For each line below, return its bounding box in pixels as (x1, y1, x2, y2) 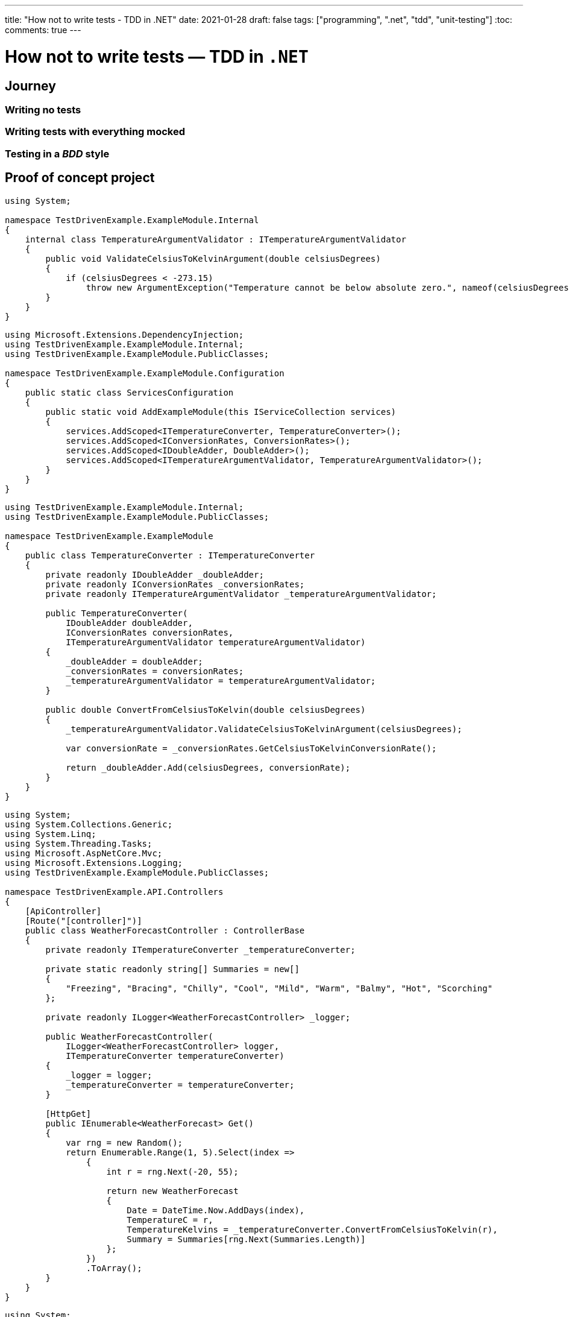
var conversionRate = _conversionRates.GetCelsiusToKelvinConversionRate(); (66, 743, 437, 753)
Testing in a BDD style (5, 147, 110, 160)
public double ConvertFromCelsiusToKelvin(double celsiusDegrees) (45, 704, 366, 715)
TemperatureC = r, (127, 1214, 213, 1225)
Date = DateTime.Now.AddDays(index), (127, 1205, 305, 1215)
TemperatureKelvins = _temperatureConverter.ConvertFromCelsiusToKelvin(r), (127, 1224, 498, 1234)
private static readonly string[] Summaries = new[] (45, 964, 300, 974)
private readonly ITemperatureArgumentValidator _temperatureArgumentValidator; (45, 589, 437, 599)
